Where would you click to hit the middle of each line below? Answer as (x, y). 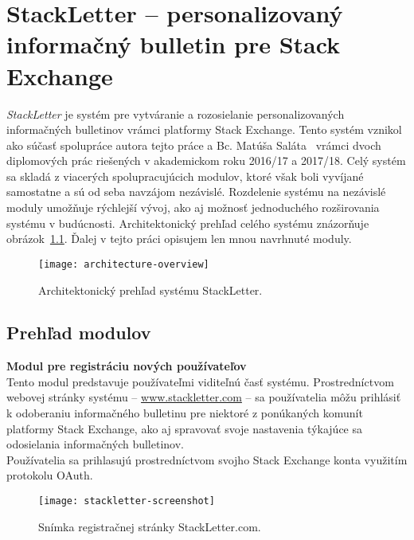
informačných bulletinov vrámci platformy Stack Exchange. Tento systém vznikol (204, 129)
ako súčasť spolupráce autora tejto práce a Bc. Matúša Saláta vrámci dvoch (194, 145)
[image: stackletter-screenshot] (127, 501)
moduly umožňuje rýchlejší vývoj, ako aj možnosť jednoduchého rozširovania (193, 207)
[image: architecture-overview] (124, 264)
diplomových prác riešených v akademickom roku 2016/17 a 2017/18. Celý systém (206, 160)
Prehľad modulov (79, 333)
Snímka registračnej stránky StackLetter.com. (150, 526)
